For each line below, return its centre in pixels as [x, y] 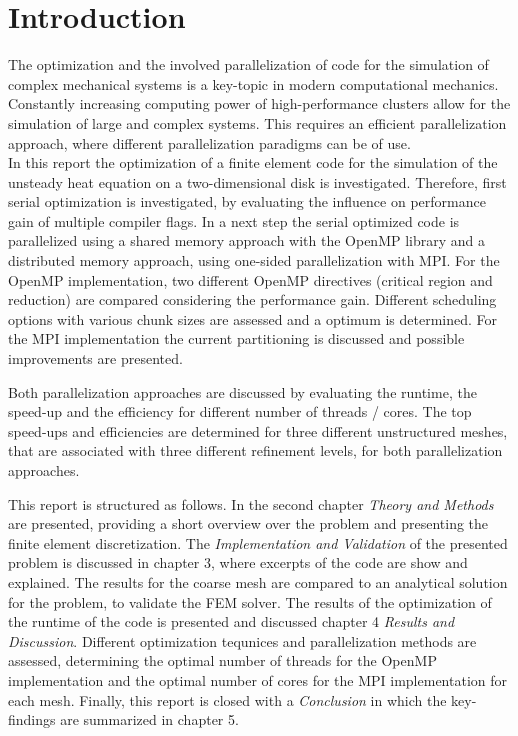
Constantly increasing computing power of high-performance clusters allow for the [259, 103]
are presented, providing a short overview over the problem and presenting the [248, 523]
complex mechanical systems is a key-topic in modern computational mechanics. [253, 83]
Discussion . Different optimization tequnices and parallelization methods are [242, 640]
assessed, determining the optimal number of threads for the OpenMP [222, 660]
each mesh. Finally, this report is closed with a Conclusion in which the [227, 699]
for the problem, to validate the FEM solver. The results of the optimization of [250, 601]
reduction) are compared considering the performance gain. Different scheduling [252, 299]
